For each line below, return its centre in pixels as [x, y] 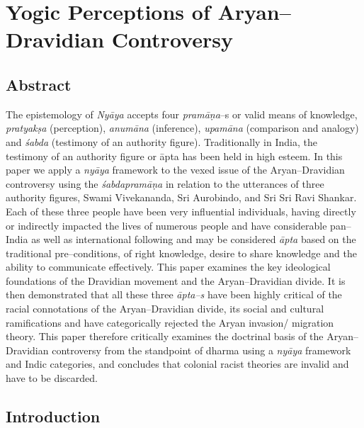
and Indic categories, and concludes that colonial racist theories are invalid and [177, 364]
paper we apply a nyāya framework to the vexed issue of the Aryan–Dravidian [175, 170]
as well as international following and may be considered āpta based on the [194, 239]
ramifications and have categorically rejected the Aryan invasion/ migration [170, 322]
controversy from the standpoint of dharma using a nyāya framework [201, 350]
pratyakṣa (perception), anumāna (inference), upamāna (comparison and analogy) [182, 128]
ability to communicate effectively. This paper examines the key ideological [168, 267]
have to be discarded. [52, 378]
